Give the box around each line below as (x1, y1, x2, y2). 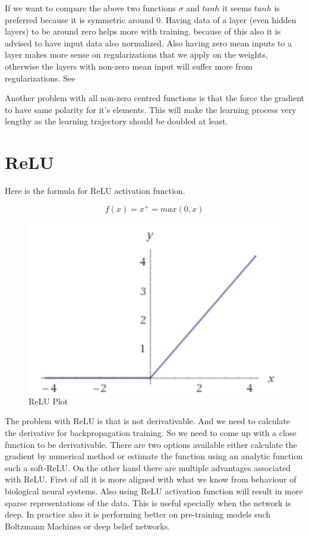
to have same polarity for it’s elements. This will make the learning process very (5, 103, 297, 115)
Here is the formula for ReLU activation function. (5, 184, 185, 197)
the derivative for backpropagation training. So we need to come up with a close (5, 427, 297, 439)
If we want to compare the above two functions (5, 2, 176, 14)
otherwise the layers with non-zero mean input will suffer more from (5, 59, 253, 72)
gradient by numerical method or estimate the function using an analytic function (5, 450, 303, 462)
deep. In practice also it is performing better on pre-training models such (5, 508, 270, 521)
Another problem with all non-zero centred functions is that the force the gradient (5, 92, 305, 104)
